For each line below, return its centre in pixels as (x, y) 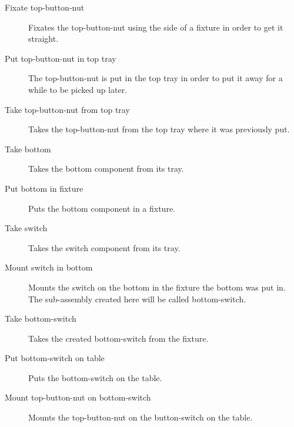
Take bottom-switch (41, 318)
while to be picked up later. (78, 89)
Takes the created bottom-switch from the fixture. (118, 338)
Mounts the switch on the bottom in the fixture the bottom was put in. (157, 287)
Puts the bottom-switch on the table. (95, 377)
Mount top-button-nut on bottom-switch (78, 397)
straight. (44, 39)
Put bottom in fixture (44, 188)
